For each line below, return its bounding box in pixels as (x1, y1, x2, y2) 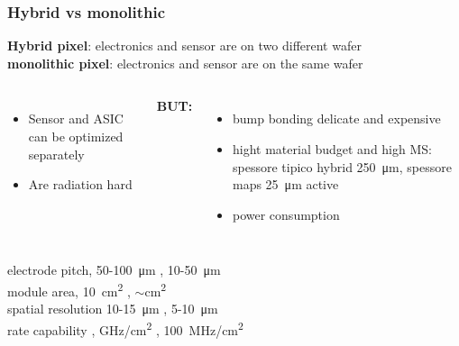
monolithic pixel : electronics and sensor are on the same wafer (7, 53, 363, 72)
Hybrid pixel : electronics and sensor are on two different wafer (7, 36, 362, 55)
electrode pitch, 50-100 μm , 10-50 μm (7, 260, 221, 279)
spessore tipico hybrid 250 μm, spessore (233, 157, 452, 176)
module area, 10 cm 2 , (7, 278, 131, 300)
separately (28, 144, 85, 163)
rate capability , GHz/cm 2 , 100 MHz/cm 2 (7, 317, 243, 339)
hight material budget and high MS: (233, 140, 432, 158)
